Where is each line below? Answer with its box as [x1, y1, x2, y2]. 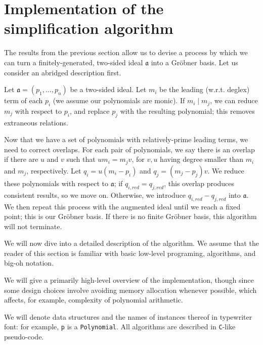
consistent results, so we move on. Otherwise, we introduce [4, 189, 186, 200]
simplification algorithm [4, 18, 173, 38]
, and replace [69, 105, 110, 116]
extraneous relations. [4, 117, 68, 127]
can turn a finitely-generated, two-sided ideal [4, 57, 143, 67]
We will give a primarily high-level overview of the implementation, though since [4, 275, 254, 285]
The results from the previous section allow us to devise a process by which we [4, 47, 248, 58]
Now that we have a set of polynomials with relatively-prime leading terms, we [4, 134, 248, 145]
